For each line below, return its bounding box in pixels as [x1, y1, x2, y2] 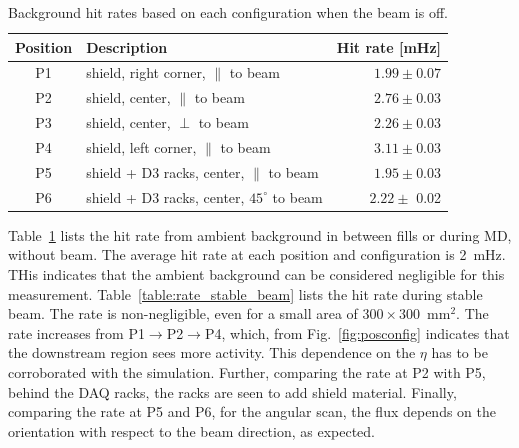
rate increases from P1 [8, 322, 145, 343]
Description [86, 36, 168, 57]
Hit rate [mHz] [336, 36, 442, 57]
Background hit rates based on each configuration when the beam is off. [8, 2, 448, 22]
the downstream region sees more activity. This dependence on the [8, 342, 416, 363]
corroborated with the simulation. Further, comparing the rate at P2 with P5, [8, 361, 486, 382]
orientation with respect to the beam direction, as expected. [8, 420, 375, 441]
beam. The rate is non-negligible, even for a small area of [8, 303, 358, 324]
